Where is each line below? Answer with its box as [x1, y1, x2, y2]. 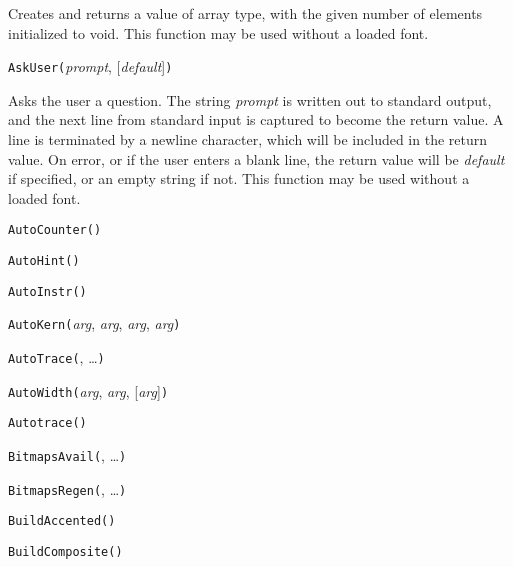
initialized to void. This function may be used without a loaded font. [8, 22, 429, 43]
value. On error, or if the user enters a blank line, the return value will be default [8, 148, 505, 169]
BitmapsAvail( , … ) [8, 445, 127, 465]
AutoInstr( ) [8, 284, 87, 299]
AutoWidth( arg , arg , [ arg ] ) [8, 380, 169, 401]
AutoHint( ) [8, 254, 80, 269]
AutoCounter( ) [8, 223, 102, 238]
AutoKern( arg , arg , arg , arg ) [8, 313, 181, 334]
